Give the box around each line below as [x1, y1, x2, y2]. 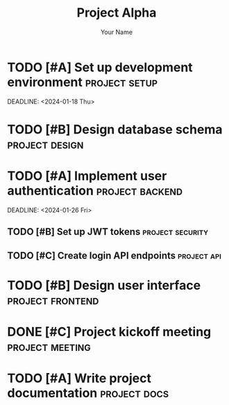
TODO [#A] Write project [7, 370, 151, 386]
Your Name [100, 28, 133, 36]
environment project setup [7, 74, 158, 90]
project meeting [7, 338, 92, 354]
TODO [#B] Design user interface [7, 277, 201, 293]
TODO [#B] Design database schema [7, 122, 223, 137]
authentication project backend [7, 183, 183, 199]
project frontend [7, 292, 99, 308]
